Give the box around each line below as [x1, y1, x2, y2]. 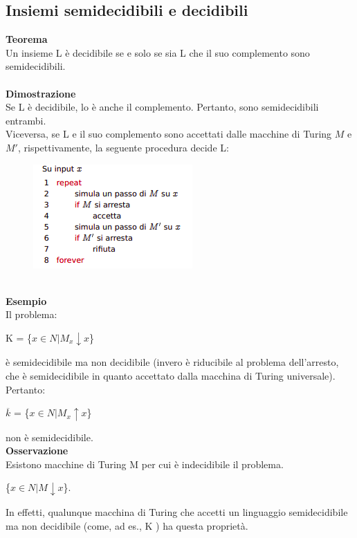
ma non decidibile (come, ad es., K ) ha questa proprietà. [6, 518, 248, 532]
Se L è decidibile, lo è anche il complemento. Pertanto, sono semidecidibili [6, 100, 319, 114]
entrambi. [6, 113, 46, 127]
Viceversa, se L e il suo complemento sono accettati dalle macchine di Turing [6, 127, 332, 141]
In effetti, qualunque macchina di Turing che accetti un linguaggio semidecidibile [6, 504, 348, 519]
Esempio [6, 293, 47, 308]
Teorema [6, 32, 48, 46]
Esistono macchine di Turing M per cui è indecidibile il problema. [6, 456, 284, 471]
